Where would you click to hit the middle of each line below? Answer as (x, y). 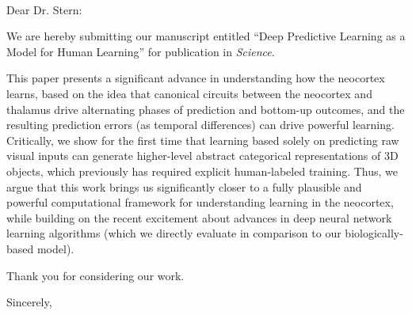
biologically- (374, 233)
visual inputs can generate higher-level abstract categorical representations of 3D (202, 156)
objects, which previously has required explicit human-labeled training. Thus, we (202, 171)
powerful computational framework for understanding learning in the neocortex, (200, 202)
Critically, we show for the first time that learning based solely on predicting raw (203, 140)
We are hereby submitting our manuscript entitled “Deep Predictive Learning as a (206, 36)
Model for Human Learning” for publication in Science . (141, 51)
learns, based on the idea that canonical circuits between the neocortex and (189, 93)
